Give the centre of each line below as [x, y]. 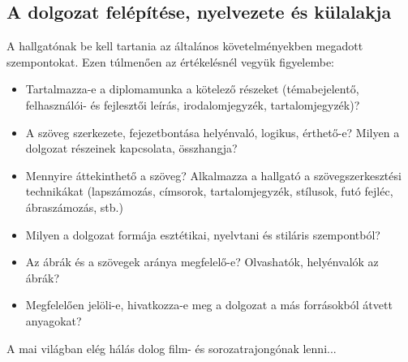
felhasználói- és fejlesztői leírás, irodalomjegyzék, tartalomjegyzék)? [193, 104]
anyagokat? [54, 320]
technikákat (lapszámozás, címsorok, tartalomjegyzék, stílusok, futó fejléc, [209, 191]
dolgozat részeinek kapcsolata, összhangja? [131, 148]
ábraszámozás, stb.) [74, 207]
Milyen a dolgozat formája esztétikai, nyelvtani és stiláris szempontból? [203, 234]
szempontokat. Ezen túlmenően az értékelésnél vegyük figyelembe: [171, 61]
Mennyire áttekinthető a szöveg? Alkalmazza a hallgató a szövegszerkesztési [213, 175]
